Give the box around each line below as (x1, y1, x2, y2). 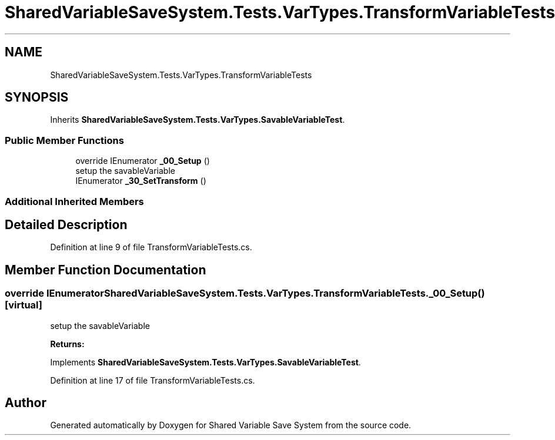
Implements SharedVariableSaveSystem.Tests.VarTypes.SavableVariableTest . (50, 357, 361, 367)
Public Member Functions (5, 134, 124, 146)
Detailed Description (5, 217, 128, 232)
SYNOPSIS (5, 90, 69, 105)
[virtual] (5, 299, 42, 311)
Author (5, 395, 46, 411)
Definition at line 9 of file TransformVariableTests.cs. (50, 242, 252, 253)
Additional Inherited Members (5, 195, 144, 207)
